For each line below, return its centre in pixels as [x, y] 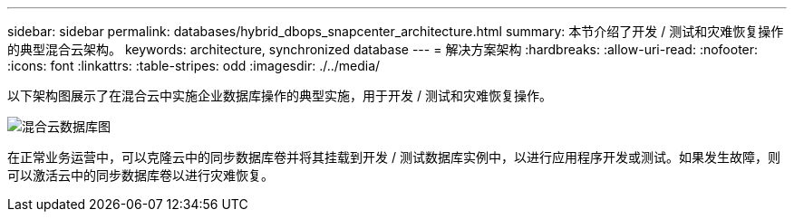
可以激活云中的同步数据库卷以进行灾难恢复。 [140, 175]
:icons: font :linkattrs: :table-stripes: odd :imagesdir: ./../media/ [194, 66]
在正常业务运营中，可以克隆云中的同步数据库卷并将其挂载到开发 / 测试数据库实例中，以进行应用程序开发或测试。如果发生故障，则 [394, 157]
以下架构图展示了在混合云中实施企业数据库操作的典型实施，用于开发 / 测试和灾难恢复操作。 [280, 95]
